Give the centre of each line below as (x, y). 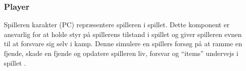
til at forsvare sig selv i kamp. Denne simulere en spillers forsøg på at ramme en (123, 44)
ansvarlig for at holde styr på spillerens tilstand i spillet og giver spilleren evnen (123, 34)
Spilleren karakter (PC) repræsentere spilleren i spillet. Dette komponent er (117, 25)
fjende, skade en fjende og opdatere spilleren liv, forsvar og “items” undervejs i (121, 53)
